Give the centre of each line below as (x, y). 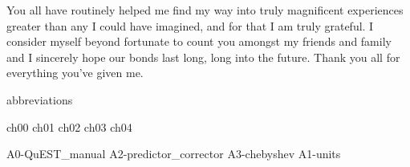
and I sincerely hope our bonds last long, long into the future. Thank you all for (203, 57)
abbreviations (40, 99)
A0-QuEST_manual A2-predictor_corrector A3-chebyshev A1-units (174, 154)
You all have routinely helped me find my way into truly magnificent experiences (205, 10)
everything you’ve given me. (75, 73)
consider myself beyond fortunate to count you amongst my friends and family (199, 41)
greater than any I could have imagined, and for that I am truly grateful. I (190, 25)
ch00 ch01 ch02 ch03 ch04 (69, 126)
